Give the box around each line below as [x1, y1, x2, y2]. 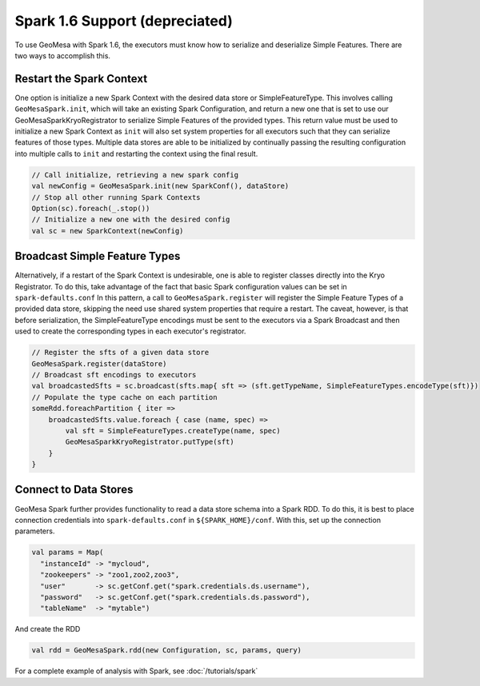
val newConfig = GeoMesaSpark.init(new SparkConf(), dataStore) [31, 181, 290, 191]
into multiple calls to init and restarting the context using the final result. [14, 149, 258, 158]
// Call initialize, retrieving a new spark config [31, 170, 239, 179]
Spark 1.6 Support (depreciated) [14, 12, 234, 30]
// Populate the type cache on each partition [31, 393, 218, 401]
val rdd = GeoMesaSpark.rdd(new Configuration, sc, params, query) [31, 646, 302, 655]
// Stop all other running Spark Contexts [31, 193, 201, 201]
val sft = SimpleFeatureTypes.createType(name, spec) [65, 426, 281, 435]
